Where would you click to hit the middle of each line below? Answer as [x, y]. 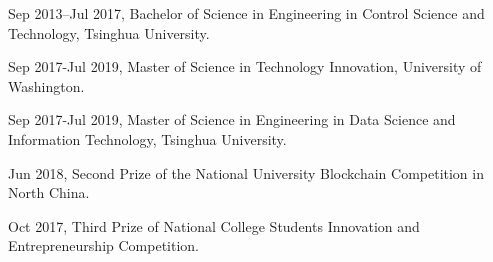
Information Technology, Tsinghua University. [147, 138]
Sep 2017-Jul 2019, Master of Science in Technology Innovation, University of [245, 66]
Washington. [46, 85]
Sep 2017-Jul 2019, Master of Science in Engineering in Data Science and [232, 119]
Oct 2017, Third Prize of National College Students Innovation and [214, 225]
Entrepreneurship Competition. [103, 245]
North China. [49, 192]
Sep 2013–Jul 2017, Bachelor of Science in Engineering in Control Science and [246, 13]
